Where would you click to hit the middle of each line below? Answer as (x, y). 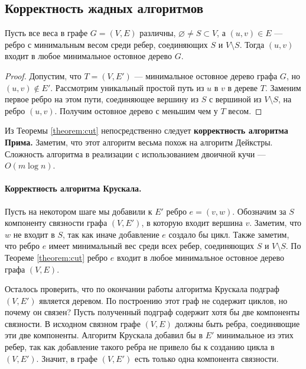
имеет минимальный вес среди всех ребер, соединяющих (151, 246)
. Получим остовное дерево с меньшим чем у (136, 110)
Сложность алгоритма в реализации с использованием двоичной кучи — (135, 153)
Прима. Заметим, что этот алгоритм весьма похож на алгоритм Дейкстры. (139, 142)
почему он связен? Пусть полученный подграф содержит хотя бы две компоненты (152, 312)
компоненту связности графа (56, 223)
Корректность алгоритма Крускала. (73, 188)
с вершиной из (235, 99)
